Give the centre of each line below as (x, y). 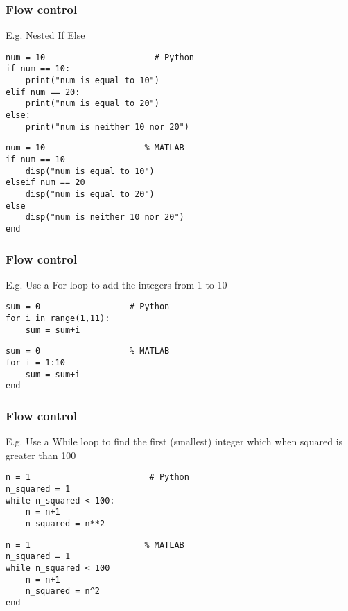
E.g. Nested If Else (45, 35)
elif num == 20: (43, 92)
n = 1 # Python (97, 477)
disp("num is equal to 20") (90, 195)
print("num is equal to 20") (92, 104)
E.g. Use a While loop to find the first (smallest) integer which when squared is (174, 441)
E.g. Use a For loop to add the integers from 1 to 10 (116, 284)
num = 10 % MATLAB (95, 148)
